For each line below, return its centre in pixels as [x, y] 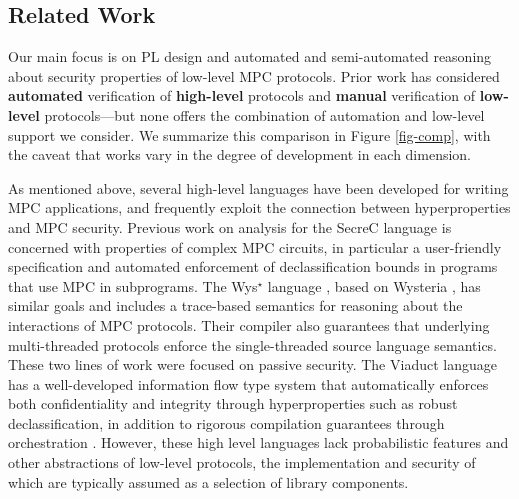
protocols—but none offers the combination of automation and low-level [264, 114]
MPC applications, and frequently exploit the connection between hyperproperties [259, 207]
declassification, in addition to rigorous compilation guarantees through [226, 422]
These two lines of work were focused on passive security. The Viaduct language [252, 364]
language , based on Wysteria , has [374, 285]
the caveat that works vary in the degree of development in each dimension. [240, 154]
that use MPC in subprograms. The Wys [133, 285]
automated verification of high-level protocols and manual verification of [242, 95]
